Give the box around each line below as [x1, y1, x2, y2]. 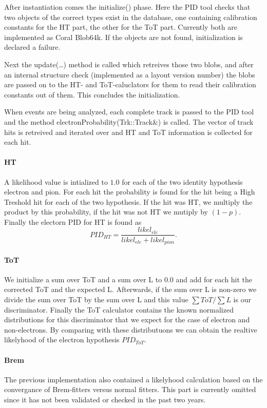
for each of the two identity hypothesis [122, 176, 243, 187]
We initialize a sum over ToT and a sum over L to [4, 274, 162, 284]
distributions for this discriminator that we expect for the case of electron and [4, 314, 250, 325]
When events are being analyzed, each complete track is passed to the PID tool [4, 106, 254, 117]
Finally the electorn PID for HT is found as [4, 216, 142, 227]
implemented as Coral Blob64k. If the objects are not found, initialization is [4, 31, 243, 42]
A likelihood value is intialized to [4, 176, 108, 187]
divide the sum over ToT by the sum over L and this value [4, 294, 188, 304]
